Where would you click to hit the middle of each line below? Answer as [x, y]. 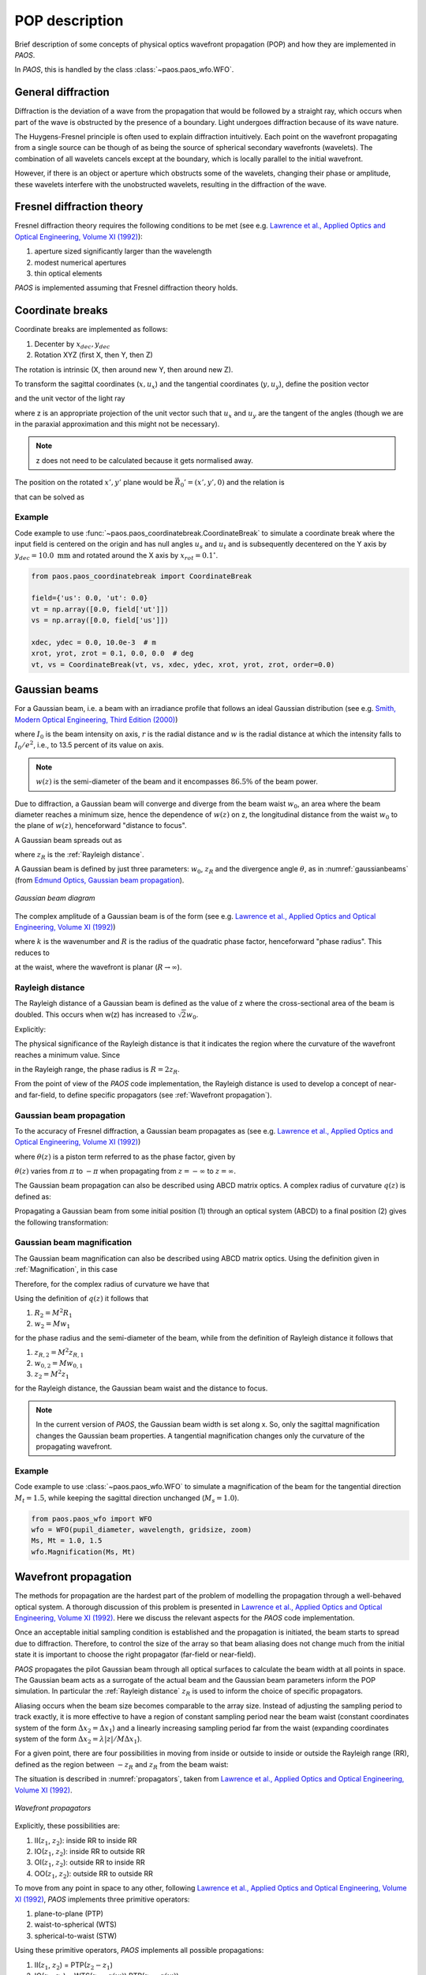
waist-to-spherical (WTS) [76, 1924]
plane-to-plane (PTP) [69, 1914]
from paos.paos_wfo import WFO [92, 1518]
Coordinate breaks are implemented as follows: [92, 329]
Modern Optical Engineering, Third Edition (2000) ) [96, 720]
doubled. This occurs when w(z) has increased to [95, 1014]
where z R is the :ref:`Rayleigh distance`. [79, 856]
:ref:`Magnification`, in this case [66, 1270]
